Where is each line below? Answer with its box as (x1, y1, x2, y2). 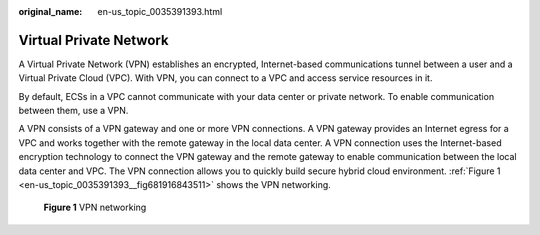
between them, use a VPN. (18, 105, 129, 117)
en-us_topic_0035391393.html (97, 6, 223, 17)
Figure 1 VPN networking (43, 201, 147, 214)
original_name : (18, 6, 83, 17)
